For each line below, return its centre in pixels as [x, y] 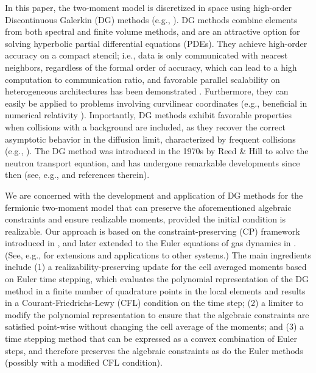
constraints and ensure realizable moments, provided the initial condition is [146, 219]
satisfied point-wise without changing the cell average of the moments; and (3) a [155, 326]
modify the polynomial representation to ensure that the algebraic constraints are [157, 314]
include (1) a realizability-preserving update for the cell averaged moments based [156, 267]
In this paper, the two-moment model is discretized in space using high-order [149, 7]
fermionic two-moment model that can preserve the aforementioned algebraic [148, 207]
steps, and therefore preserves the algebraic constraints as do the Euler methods [154, 350]
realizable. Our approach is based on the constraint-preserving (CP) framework [153, 231]
